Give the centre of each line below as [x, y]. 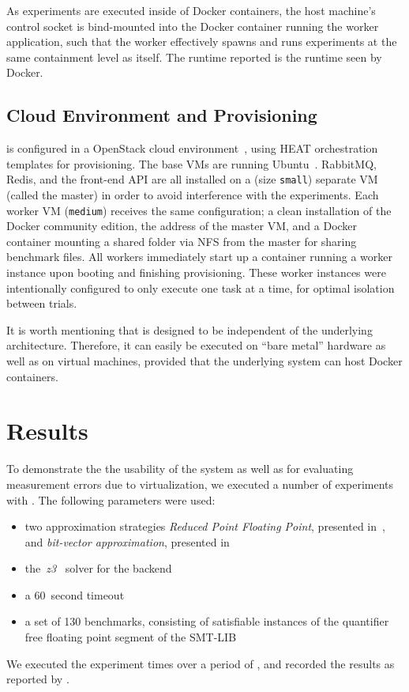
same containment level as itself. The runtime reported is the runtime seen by [194, 57]
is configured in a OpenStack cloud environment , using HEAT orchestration [192, 148]
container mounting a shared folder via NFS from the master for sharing [182, 241]
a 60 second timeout [75, 594]
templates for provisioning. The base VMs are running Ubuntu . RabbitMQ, [191, 163]
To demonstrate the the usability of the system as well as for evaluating [180, 469]
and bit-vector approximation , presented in [127, 541]
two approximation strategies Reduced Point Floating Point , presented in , [205, 526]
